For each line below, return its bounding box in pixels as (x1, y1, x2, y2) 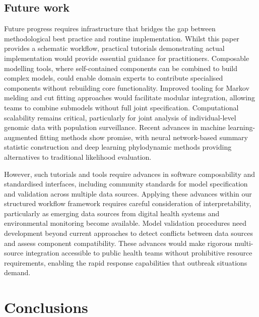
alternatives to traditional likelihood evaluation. (4, 151, 152, 162)
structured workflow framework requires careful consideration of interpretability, (4, 198, 251, 209)
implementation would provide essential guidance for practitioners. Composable (4, 52, 249, 63)
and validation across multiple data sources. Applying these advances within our (4, 188, 252, 199)
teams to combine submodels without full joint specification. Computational (4, 102, 239, 112)
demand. (4, 267, 31, 278)
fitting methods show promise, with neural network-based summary (40, 132, 248, 142)
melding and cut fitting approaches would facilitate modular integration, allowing (4, 92, 255, 103)
